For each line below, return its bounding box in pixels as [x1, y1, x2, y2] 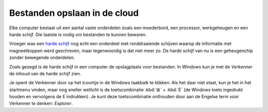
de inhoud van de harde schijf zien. [9, 70, 81, 76]
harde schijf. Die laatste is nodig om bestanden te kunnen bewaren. [9, 31, 147, 37]
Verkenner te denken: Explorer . [9, 101, 73, 107]
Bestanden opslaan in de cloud [9, 7, 139, 18]
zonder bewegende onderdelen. [9, 55, 75, 60]
